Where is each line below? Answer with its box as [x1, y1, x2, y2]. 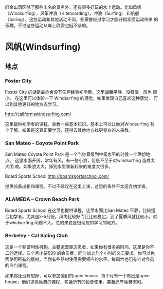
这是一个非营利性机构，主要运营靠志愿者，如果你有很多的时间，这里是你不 [5, 244, 154, 250]
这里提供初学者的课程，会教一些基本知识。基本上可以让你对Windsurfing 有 [5, 121, 155, 127]
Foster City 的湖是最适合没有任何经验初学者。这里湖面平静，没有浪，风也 [5, 89, 152, 95]
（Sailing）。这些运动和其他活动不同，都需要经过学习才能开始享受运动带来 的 [5, 17, 158, 22]
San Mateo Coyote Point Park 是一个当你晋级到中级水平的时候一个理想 [5, 151, 146, 157]
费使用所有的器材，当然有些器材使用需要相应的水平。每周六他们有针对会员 [5, 256, 154, 262]
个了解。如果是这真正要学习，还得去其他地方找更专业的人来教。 [5, 127, 133, 133]
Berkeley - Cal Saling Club [5, 232, 68, 239]
